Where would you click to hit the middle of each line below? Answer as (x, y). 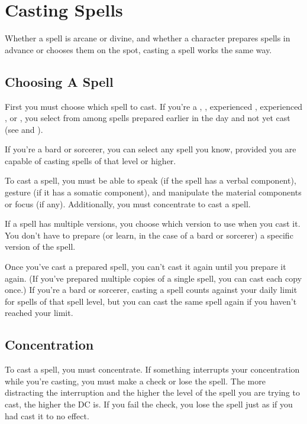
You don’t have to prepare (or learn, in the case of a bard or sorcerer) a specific (149, 235)
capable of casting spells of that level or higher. (91, 160)
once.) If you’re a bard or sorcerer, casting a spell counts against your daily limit (151, 290)
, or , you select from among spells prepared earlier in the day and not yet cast (148, 118)
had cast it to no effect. (47, 415)
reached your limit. (39, 313)
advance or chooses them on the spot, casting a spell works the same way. (138, 49)
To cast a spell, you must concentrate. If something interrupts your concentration (152, 369)
